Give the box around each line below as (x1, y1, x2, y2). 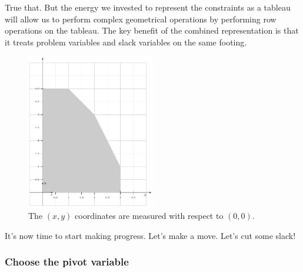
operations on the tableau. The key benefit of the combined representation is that (5, 24, 299, 37)
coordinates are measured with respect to (75, 209, 224, 221)
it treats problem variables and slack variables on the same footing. (5, 35, 247, 48)
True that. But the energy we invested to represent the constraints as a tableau (5, 1, 291, 13)
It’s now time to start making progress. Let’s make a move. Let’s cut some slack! (5, 229, 296, 241)
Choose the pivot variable (5, 254, 129, 269)
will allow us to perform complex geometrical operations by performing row (5, 12, 277, 25)
